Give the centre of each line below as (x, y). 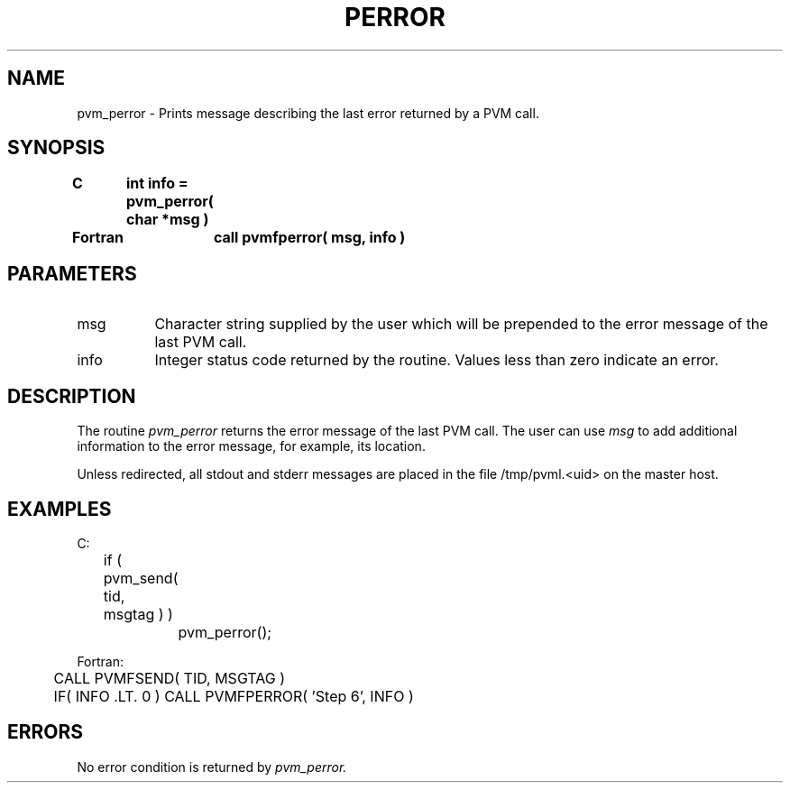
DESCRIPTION (72, 396)
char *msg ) (168, 220)
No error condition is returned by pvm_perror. (212, 767)
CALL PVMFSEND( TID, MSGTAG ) (170, 678)
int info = (157, 184)
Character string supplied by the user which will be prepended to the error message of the (461, 324)
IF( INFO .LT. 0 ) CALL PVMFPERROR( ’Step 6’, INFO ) (234, 696)
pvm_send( (141, 578)
